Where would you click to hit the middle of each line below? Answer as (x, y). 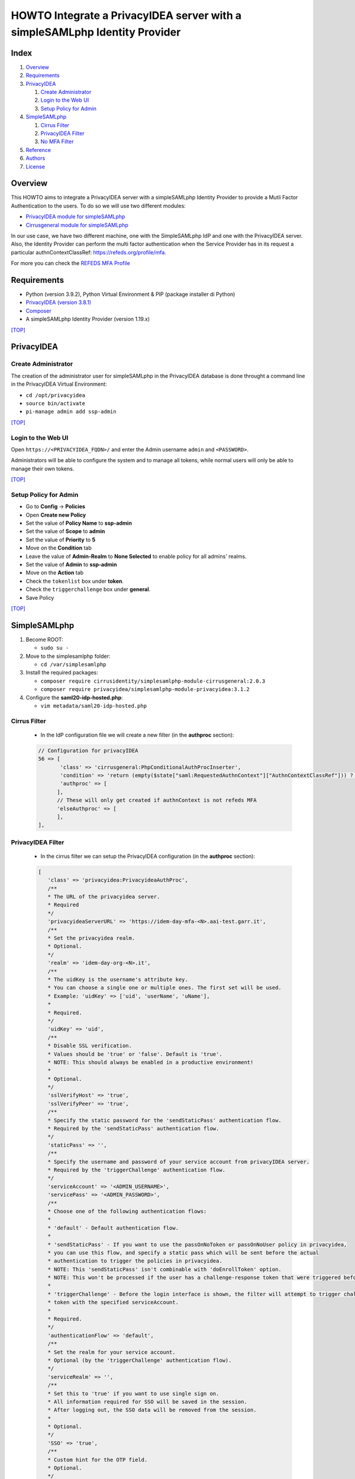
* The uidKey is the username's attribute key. (118, 979)
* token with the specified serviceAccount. (113, 1302)
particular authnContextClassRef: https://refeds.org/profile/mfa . (89, 252)
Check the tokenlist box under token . (75, 581)
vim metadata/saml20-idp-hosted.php (94, 706)
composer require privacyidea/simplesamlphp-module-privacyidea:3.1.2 (145, 690)
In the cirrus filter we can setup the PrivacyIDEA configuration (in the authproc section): (148, 856)
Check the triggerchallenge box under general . (88, 589)
